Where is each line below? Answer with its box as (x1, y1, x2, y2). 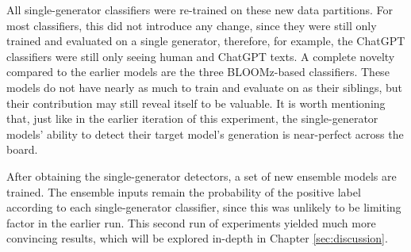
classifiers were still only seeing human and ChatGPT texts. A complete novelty (6, 48, 395, 64)
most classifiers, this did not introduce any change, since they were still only (6, 17, 377, 33)
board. (6, 141, 38, 158)
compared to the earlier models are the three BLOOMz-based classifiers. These (6, 63, 390, 80)
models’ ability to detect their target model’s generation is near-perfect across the (6, 125, 404, 142)
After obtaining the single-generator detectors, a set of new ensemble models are (6, 167, 397, 184)
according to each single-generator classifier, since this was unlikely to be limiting (6, 199, 401, 216)
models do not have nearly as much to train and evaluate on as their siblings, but (6, 78, 403, 95)
